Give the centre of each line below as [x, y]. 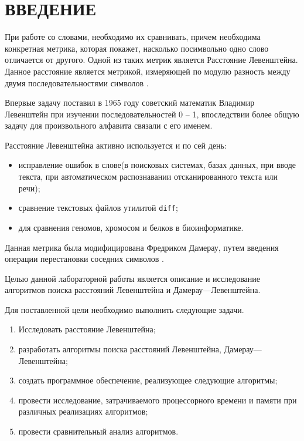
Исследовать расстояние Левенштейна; [87, 329]
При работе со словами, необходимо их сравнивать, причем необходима [133, 37]
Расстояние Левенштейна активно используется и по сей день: [116, 145]
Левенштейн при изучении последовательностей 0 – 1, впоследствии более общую [152, 114]
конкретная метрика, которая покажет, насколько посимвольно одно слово [137, 48]
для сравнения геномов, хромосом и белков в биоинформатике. [131, 227]
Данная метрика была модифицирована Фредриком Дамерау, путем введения [142, 247]
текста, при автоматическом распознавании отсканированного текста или [148, 176]
